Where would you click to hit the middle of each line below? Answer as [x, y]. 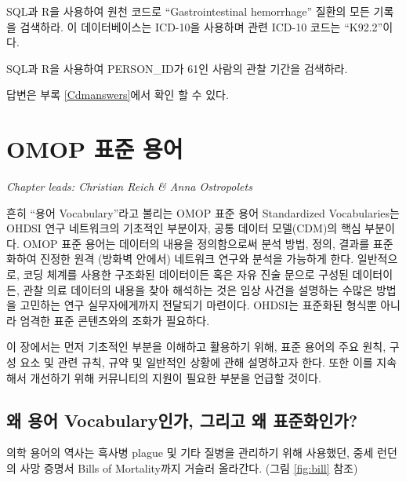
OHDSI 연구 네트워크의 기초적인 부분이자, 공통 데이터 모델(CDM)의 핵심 [184, 228]
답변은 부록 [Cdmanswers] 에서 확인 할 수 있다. [118, 95]
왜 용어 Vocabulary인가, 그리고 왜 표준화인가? [182, 420]
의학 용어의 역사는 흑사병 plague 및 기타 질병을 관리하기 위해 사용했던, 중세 [190, 453]
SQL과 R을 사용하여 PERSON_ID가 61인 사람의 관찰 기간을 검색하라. [177, 68]
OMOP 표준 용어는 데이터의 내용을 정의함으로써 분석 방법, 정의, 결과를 [196, 243]
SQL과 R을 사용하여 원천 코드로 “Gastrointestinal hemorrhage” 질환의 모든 [188, 11]
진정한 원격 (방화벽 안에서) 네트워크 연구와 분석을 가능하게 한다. [197, 259]
